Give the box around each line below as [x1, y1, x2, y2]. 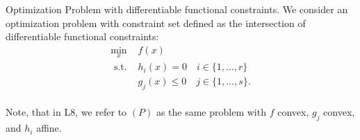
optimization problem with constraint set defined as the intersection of [6, 15, 306, 30]
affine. [36, 121, 62, 135]
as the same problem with [156, 105, 266, 119]
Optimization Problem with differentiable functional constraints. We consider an [6, 2, 348, 16]
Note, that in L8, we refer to [6, 105, 127, 119]
